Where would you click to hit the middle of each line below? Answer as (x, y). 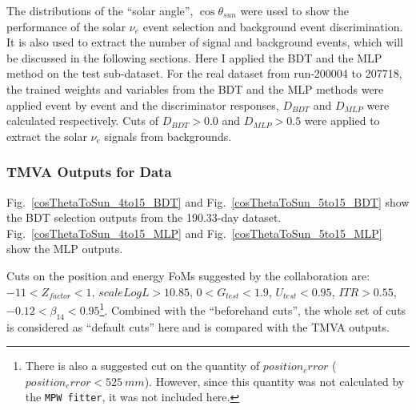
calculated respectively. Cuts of (82, 121)
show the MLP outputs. (65, 249)
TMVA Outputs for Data (89, 172)
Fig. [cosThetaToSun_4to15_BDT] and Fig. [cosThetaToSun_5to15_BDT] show (208, 201)
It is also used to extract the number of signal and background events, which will (205, 42)
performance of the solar (66, 26)
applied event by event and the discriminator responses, (143, 105)
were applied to (342, 121)
